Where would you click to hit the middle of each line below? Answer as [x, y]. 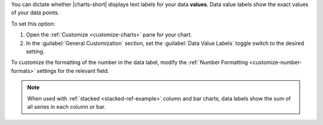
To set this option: [33, 23]
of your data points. [35, 13]
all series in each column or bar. [66, 106]
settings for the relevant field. [73, 71]
